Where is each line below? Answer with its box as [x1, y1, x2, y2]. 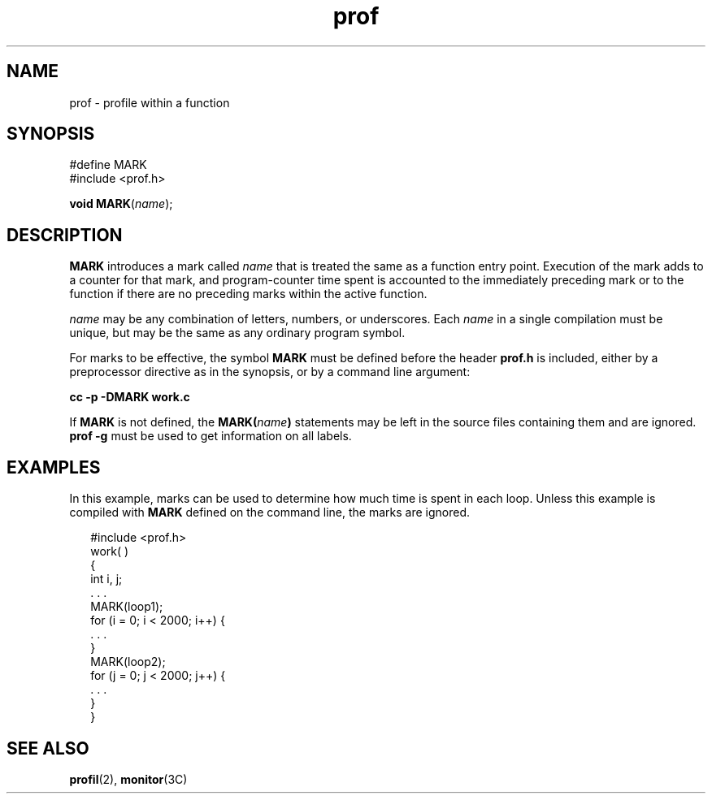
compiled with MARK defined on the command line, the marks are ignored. [69, 505, 471, 520]
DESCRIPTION [7, 224, 123, 245]
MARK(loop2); [90, 655, 166, 669]
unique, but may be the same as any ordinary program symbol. [69, 326, 406, 340]
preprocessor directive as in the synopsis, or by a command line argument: [69, 365, 471, 379]
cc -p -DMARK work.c [69, 390, 190, 404]
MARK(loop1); [90, 599, 163, 614]
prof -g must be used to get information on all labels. [69, 429, 352, 443]
